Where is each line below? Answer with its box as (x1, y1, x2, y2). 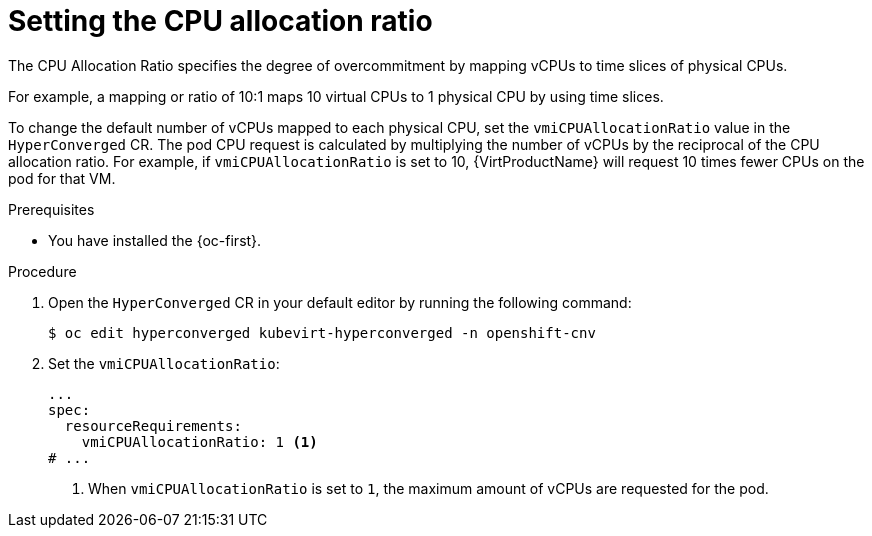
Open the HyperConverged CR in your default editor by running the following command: (48, 293, 632, 311)
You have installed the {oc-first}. (48, 231, 262, 249)
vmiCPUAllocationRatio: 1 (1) (81, 433, 318, 450)
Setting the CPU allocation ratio (8, 4, 433, 38)
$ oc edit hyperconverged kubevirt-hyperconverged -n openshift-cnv (48, 324, 596, 341)
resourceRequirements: (64, 417, 242, 434)
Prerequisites (8, 200, 95, 218)
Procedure (8, 262, 77, 280)
